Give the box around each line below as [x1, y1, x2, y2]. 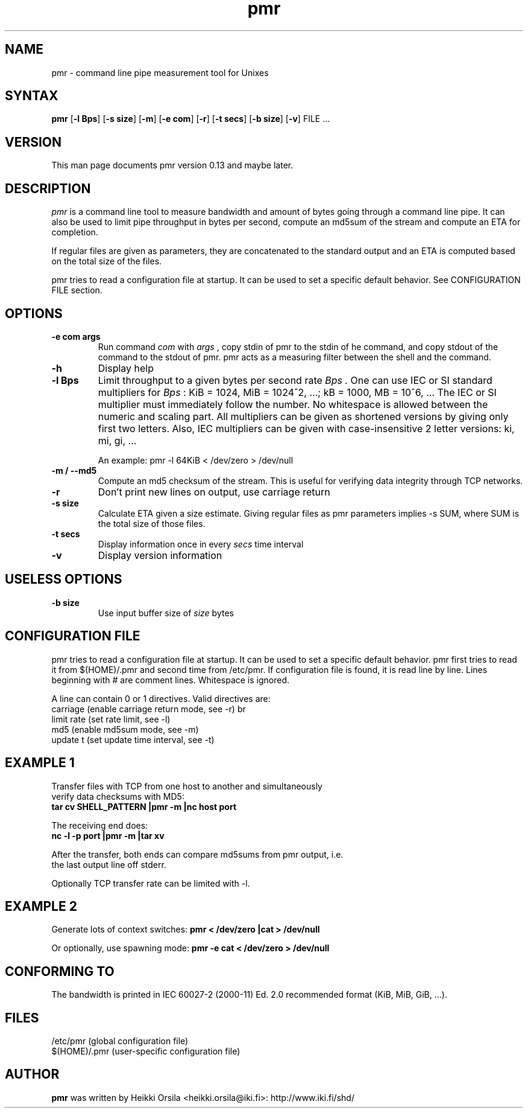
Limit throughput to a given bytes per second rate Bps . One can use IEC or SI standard [98, 374, 492, 386]
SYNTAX [5, 88, 58, 104]
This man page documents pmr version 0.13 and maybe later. [51, 160, 294, 171]
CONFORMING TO [5, 963, 115, 979]
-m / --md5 [51, 465, 97, 476]
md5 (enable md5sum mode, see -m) [51, 724, 199, 735]
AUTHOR [5, 1067, 60, 1082]
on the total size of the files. [51, 256, 162, 267]
